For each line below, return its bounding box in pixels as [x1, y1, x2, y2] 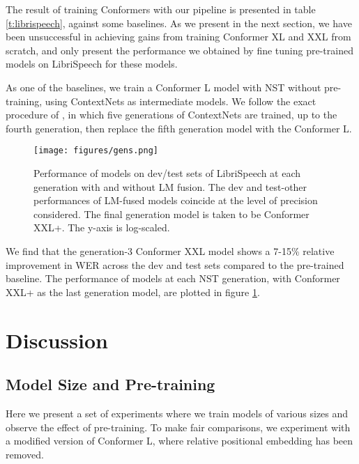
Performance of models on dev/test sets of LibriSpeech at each [33, 166, 301, 180]
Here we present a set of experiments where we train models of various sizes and [6, 405, 349, 420]
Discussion [6, 325, 108, 354]
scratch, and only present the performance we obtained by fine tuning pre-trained [6, 42, 353, 57]
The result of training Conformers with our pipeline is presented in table [6, 2, 316, 16]
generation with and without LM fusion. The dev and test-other [33, 179, 307, 194]
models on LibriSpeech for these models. [6, 56, 178, 71]
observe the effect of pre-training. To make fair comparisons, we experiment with [6, 419, 351, 434]
